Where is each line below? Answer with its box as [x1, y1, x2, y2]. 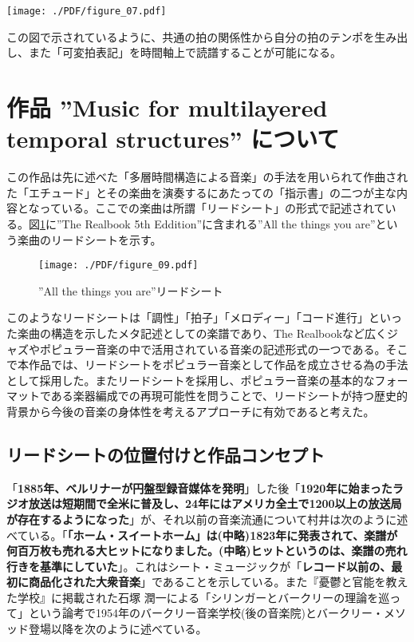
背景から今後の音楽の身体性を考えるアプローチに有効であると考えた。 [6, 402, 375, 419]
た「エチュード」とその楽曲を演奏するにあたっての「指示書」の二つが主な [6, 184, 396, 200]
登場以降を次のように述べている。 [28, 620, 207, 637]
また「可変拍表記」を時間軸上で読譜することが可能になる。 [28, 44, 341, 61]
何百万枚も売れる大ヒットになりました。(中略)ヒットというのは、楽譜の [6, 542, 385, 559]
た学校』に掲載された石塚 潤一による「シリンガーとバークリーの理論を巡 [6, 588, 390, 605]
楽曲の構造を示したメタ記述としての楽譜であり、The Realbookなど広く [17, 324, 388, 341]
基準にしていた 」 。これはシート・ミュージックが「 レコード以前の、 [39, 557, 392, 574]
